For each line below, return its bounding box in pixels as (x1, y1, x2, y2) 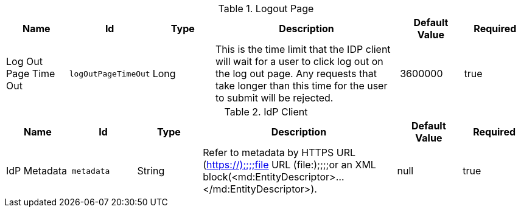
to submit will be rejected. (215, 92, 334, 104)
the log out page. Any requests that (215, 67, 377, 80)
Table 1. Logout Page (218, 2, 314, 15)
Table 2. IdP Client (224, 106, 308, 118)
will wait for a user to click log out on (215, 55, 383, 67)
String (137, 165, 165, 177)
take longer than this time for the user (215, 80, 388, 92)
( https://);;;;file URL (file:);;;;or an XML (203, 159, 376, 171)
